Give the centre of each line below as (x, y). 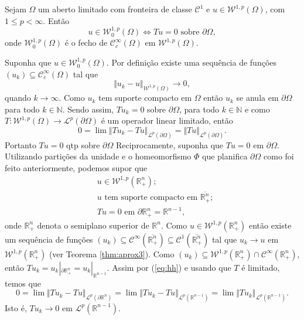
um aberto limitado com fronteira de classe (115, 9)
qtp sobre (83, 144)
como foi (279, 156)
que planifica (225, 156)
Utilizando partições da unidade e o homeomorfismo (98, 156)
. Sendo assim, (88, 109)
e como (257, 109)
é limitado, (261, 267)
